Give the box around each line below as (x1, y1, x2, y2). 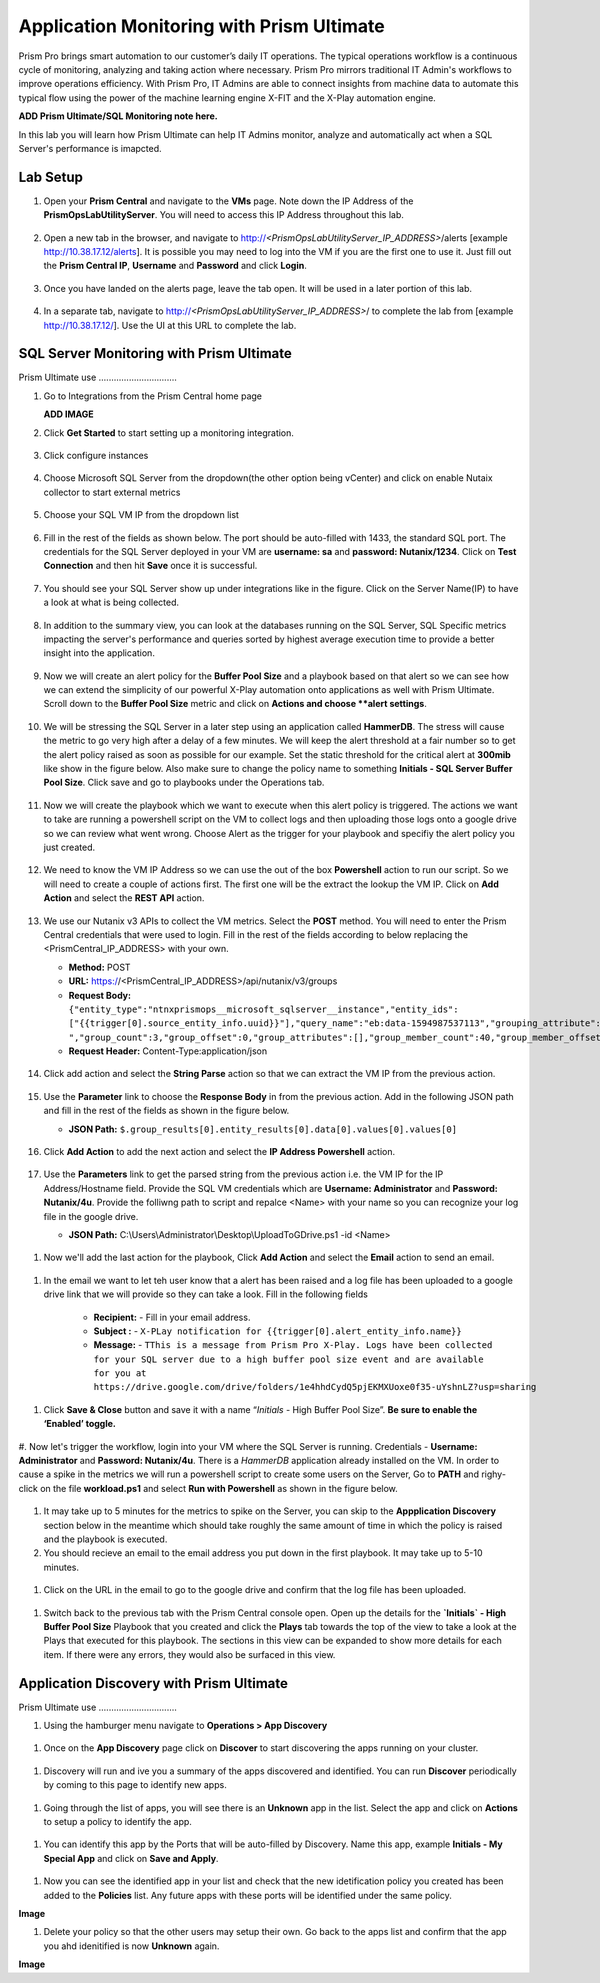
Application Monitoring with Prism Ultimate (18, 15, 385, 37)
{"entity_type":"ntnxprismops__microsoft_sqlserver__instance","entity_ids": (68, 1003, 459, 1015)
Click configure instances (43, 450, 149, 461)
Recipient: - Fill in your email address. (93, 1311, 251, 1323)
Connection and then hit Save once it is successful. (43, 560, 258, 572)
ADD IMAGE (43, 408, 94, 420)
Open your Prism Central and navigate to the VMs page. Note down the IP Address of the (43, 195, 414, 207)
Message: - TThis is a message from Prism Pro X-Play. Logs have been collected (93, 1339, 493, 1351)
